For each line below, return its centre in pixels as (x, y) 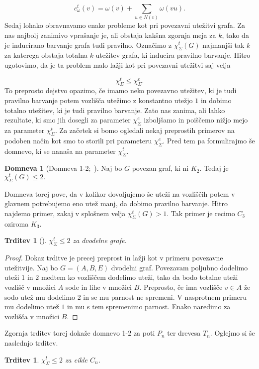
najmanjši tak (223, 45)
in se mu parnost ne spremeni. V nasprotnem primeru (165, 297)
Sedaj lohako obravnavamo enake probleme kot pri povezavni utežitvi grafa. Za (125, 25)
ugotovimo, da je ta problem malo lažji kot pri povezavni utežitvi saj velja (118, 64)
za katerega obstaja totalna (46, 55)
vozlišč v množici (30, 287)
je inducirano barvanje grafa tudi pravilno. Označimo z (88, 45)
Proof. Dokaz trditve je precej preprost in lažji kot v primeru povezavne (114, 258)
